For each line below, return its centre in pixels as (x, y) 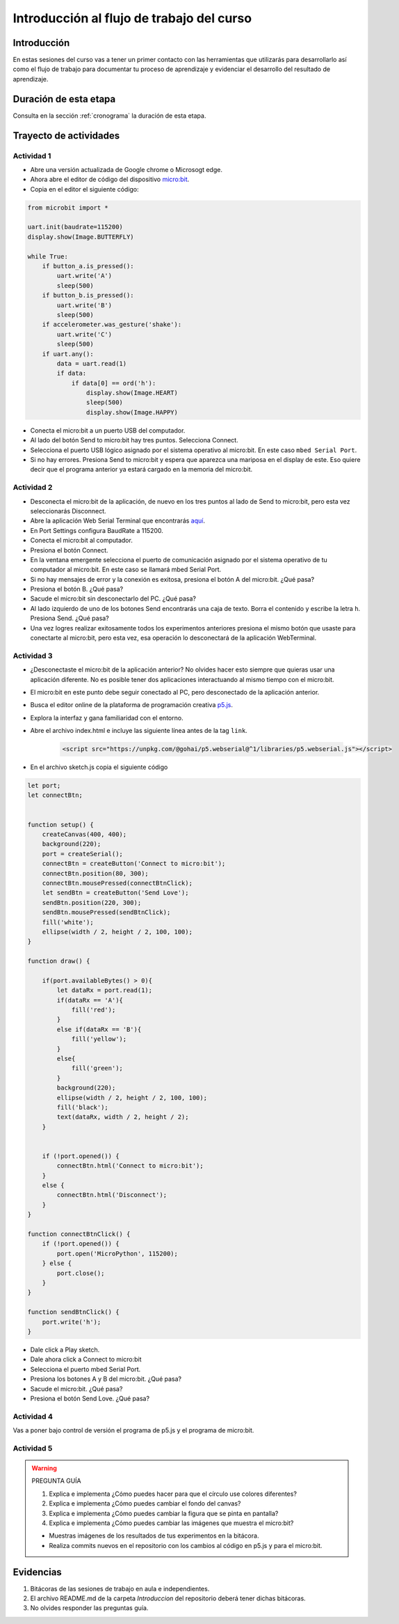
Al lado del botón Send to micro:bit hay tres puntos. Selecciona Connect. (135, 440)
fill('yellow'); (99, 1039)
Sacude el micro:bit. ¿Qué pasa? (76, 1389)
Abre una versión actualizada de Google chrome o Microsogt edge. (126, 169)
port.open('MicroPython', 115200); (117, 1253)
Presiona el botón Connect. (69, 550)
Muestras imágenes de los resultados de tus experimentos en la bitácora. (154, 1536)
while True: (48, 256)
